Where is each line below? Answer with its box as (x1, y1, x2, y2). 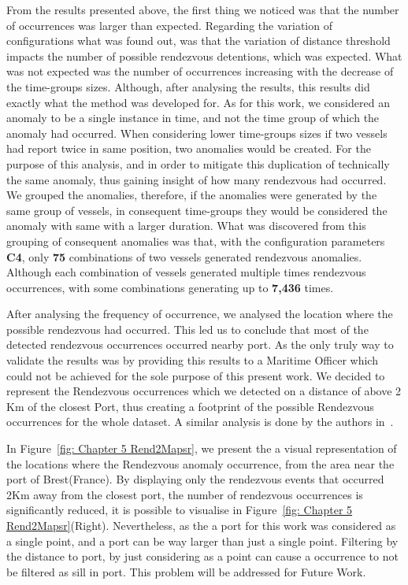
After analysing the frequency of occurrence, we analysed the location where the (6, 305, 393, 322)
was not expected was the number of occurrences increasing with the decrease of (6, 63, 394, 80)
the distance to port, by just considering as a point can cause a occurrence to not (6, 548, 399, 565)
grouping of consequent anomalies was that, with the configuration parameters (6, 232, 385, 249)
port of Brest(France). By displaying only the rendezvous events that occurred (6, 471, 384, 487)
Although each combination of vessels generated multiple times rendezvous (6, 264, 366, 280)
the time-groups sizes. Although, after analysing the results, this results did (6, 78, 370, 94)
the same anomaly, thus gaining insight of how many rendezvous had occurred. (6, 171, 387, 187)
